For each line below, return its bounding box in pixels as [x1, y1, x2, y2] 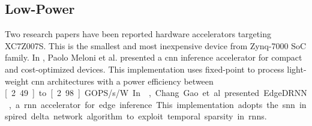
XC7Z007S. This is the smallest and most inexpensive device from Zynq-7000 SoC [5, 39, 307, 52]
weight [5, 74, 29, 87]
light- [287, 62, 307, 75]
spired [5, 110, 27, 122]
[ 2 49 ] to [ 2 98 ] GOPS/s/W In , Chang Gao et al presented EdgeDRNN [5, 86, 307, 99]
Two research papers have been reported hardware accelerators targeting [5, 28, 271, 40]
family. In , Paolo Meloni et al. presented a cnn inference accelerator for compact [5, 51, 302, 64]
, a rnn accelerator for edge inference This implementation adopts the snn [8, 98, 295, 110]
